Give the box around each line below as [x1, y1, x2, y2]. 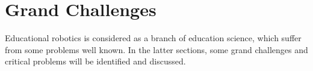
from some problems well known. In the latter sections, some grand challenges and [5, 43, 308, 55]
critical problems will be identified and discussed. [5, 55, 186, 67]
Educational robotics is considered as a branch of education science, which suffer [5, 32, 302, 44]
